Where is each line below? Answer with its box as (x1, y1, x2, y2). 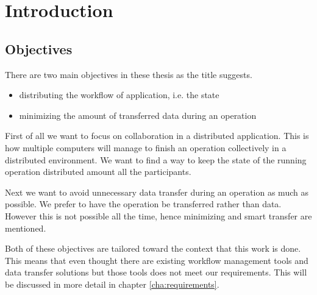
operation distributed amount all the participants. (5, 165, 191, 178)
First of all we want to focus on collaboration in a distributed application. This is (5, 129, 309, 142)
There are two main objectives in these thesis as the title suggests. (5, 68, 252, 80)
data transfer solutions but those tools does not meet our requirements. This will (5, 266, 307, 279)
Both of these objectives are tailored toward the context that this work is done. (5, 242, 301, 255)
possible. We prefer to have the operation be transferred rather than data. (5, 197, 282, 210)
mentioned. (5, 221, 46, 234)
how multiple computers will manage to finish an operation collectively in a (5, 141, 287, 154)
